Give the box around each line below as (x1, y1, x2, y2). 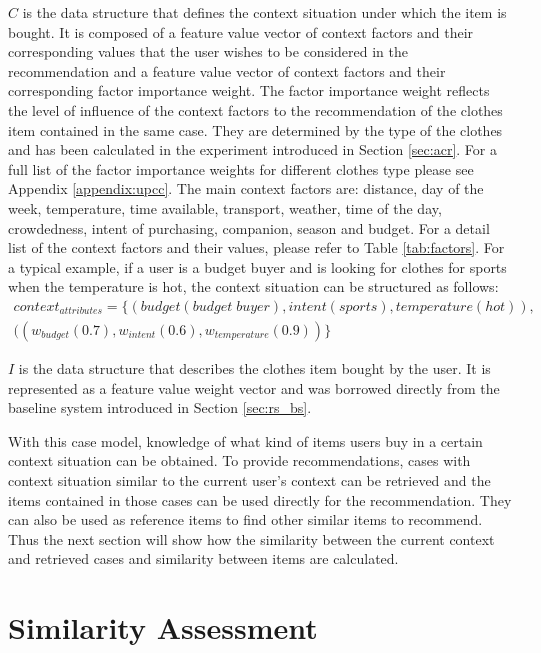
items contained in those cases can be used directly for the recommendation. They (8, 489, 512, 510)
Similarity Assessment (8, 607, 318, 648)
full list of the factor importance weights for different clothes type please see (8, 158, 474, 179)
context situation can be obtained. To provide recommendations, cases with (8, 450, 471, 471)
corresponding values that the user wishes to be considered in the (8, 41, 408, 62)
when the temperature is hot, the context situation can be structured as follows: (8, 276, 499, 297)
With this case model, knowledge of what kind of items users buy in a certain (8, 430, 483, 451)
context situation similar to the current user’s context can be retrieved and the (8, 469, 491, 490)
